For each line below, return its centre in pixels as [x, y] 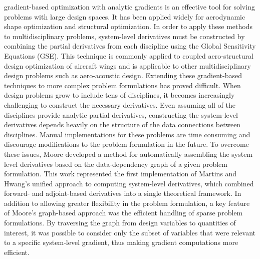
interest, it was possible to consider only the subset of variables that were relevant [130, 232]
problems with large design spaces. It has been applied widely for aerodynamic [125, 16]
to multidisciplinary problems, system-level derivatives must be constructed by [124, 36]
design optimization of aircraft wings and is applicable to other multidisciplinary [127, 65]
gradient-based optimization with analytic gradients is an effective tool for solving [129, 7]
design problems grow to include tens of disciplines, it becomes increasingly [119, 95]
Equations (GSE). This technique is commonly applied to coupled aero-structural [129, 55]
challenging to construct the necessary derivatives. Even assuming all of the [120, 104]
